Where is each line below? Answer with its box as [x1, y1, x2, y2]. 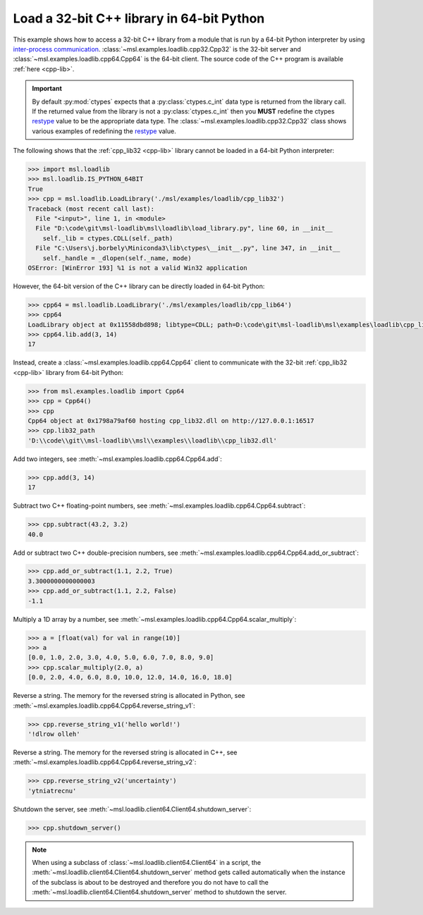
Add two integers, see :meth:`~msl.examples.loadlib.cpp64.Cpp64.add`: [13, 455, 222, 463]
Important [32, 85, 63, 93]
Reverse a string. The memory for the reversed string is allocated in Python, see [13, 692, 245, 700]
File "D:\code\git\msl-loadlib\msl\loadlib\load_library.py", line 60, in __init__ [35, 224, 333, 233]
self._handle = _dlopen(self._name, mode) [42, 254, 192, 262]
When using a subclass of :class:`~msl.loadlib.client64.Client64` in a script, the [32, 859, 261, 867]
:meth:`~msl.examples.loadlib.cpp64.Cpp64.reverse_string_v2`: [13, 758, 197, 766]
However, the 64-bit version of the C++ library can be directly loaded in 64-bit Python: [13, 282, 265, 290]
